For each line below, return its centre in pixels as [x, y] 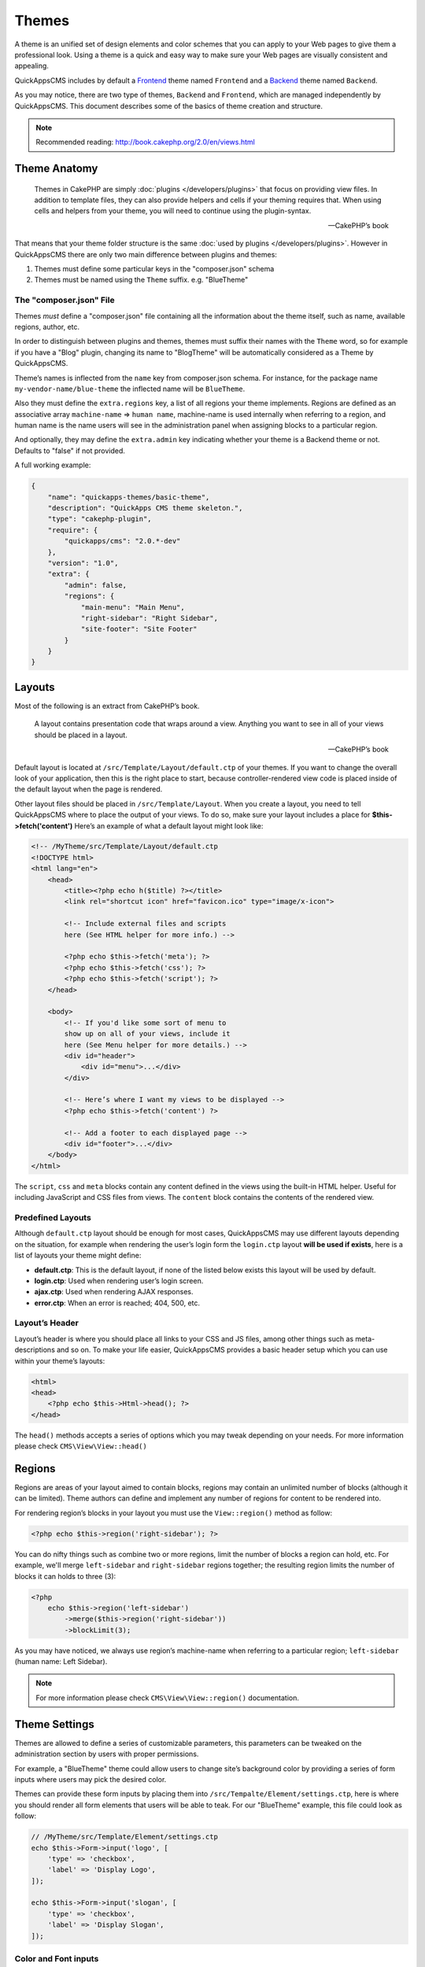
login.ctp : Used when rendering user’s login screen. [119, 1281]
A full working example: [53, 465]
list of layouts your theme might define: [78, 1256]
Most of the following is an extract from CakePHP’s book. [107, 706]
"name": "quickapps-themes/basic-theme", [129, 497]
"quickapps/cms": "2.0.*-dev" [122, 541]
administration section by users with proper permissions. [107, 1754]
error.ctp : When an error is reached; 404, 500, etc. [117, 1303]
